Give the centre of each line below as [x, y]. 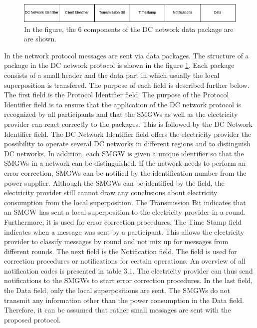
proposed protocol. [32, 319]
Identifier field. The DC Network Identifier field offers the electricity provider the [128, 134]
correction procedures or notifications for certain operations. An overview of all [125, 261]
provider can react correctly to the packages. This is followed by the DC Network [128, 124]
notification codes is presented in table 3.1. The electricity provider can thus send [128, 270]
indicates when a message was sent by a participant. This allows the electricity [124, 231]
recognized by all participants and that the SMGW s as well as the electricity [121, 114]
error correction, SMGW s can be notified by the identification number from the [125, 172]
